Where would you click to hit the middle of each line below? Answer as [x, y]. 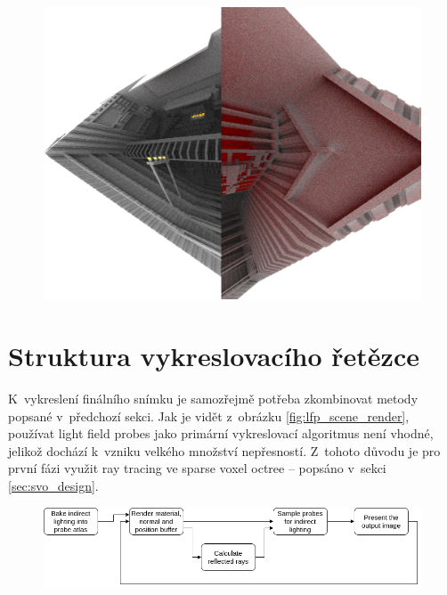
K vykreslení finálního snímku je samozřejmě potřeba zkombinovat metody [213, 399]
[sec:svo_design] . [53, 486]
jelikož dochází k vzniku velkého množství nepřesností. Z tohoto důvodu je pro [224, 450]
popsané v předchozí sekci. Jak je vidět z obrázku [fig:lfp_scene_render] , [209, 416]
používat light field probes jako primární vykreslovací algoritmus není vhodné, [221, 433]
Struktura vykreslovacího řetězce [214, 356]
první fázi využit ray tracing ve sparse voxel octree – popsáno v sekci [197, 468]
